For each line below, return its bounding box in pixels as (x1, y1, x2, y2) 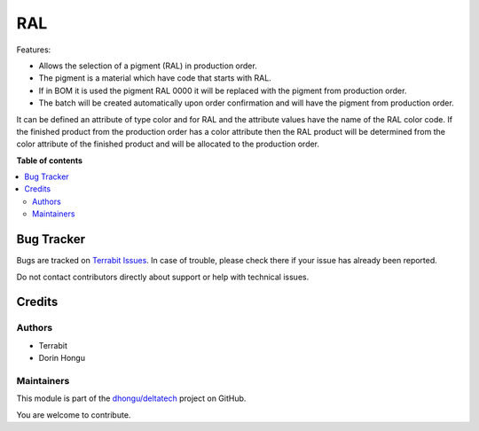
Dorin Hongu (38, 353, 86, 364)
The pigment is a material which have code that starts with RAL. (38, 73, 272, 83)
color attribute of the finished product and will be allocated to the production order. (16, 138, 319, 150)
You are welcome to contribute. (16, 409, 131, 420)
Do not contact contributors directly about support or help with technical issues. (16, 271, 310, 282)
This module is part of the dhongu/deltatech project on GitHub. (16, 393, 247, 404)
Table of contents (16, 155, 83, 166)
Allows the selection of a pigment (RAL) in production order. (38, 60, 257, 71)
